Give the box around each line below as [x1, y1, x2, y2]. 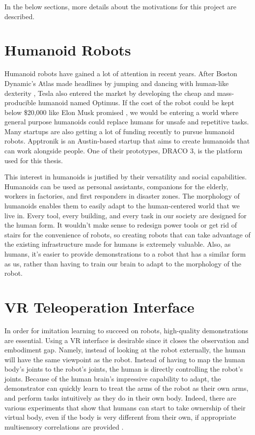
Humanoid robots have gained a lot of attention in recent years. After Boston [4, 68, 237, 79]
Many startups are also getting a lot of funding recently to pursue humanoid [4, 126, 234, 136]
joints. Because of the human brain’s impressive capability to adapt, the [4, 373, 221, 383]
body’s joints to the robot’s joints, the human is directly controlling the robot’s [4, 364, 243, 374]
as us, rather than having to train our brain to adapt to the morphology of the [4, 258, 241, 268]
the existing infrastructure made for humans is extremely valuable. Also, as [4, 239, 231, 249]
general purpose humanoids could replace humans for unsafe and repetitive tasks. [4, 116, 249, 127]
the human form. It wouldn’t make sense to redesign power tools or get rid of [4, 220, 237, 230]
